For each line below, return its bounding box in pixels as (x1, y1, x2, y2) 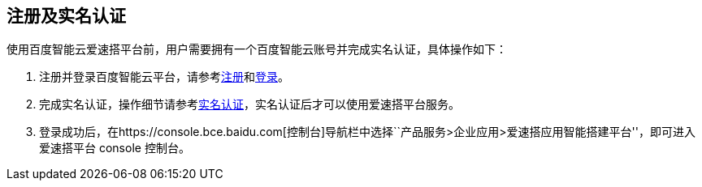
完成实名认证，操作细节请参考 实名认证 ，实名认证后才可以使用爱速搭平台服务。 (39, 97, 460, 112)
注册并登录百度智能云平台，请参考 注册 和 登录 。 (39, 70, 289, 84)
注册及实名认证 (6, 6, 126, 26)
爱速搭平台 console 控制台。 (39, 141, 190, 155)
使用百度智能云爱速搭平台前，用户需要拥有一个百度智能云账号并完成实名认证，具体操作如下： (6, 42, 507, 57)
